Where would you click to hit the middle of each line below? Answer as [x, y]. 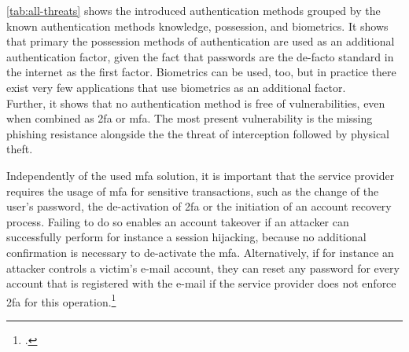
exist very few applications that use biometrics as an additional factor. [176, 87]
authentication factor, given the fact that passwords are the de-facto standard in [200, 56]
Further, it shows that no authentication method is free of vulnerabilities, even [196, 103]
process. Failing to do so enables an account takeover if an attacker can [178, 221]
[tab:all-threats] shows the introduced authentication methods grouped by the [193, 10]
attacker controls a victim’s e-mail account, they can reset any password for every [203, 268]
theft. [20, 149]
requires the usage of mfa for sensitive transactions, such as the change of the [193, 191]
